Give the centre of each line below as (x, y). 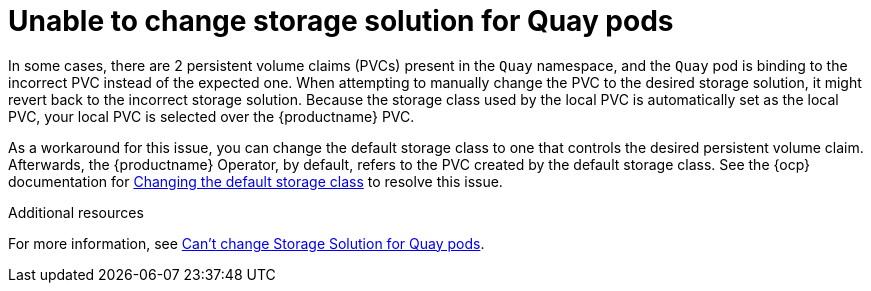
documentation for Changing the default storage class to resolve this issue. (255, 181)
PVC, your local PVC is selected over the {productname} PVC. (211, 116)
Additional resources (76, 212)
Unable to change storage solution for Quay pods (341, 21)
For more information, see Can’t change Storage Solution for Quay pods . (246, 243)
